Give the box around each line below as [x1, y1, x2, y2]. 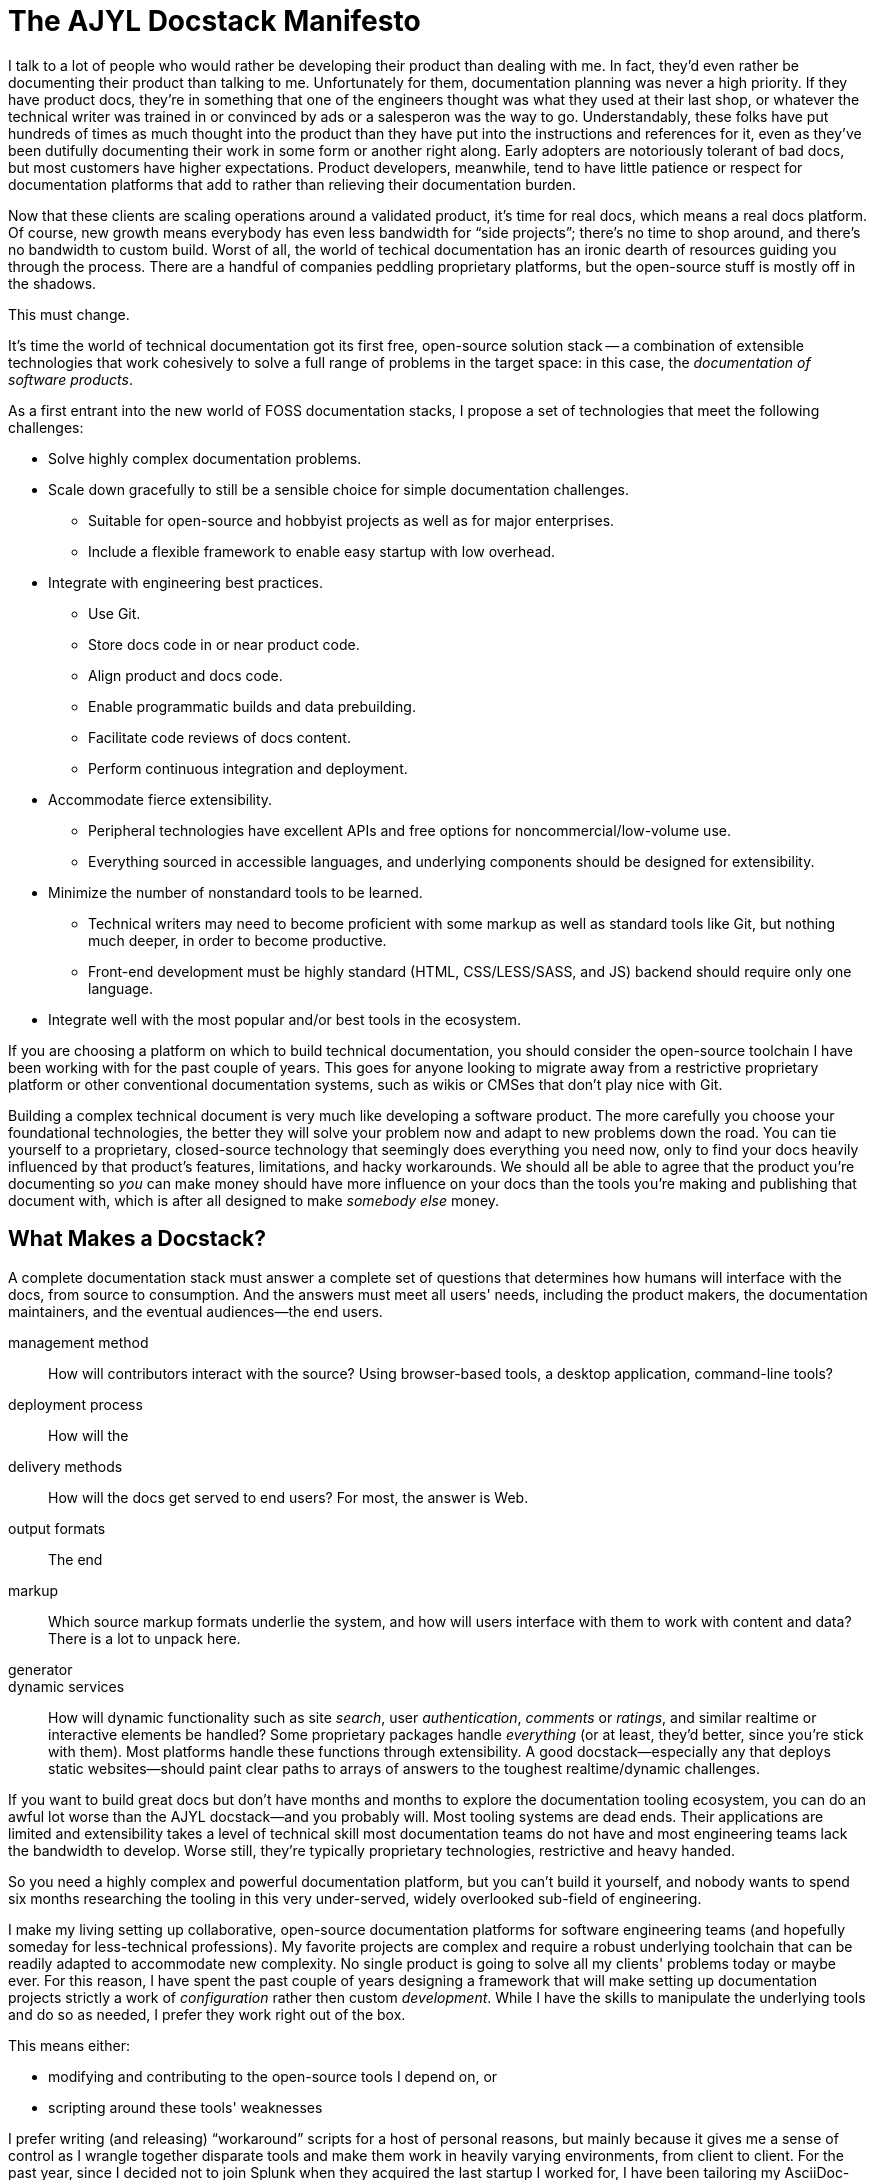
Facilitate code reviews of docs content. [88, 728, 351, 746]
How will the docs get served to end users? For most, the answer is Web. [48, 1488, 529, 1506]
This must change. [8, 305, 130, 323]
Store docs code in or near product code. [88, 635, 360, 653]
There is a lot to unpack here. [48, 1629, 241, 1647]
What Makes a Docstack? [8, 1226, 267, 1252]
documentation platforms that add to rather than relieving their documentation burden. [8, 175, 577, 193]
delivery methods [8, 1457, 123, 1475]
